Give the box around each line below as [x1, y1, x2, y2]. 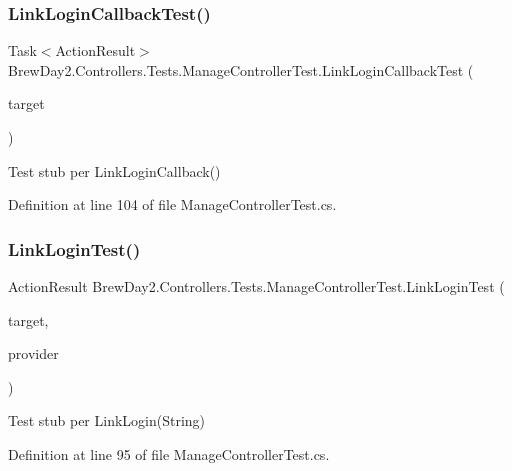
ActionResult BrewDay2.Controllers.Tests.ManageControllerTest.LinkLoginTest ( [8, 276, 505, 296]
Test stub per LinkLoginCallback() [8, 160, 221, 181]
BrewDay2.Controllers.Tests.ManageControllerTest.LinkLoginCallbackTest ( [8, 59, 474, 80]
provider [8, 343, 59, 364]
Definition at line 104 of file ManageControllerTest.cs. [8, 194, 337, 215]
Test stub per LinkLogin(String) [8, 410, 206, 431]
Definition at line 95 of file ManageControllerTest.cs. [8, 443, 330, 464]
